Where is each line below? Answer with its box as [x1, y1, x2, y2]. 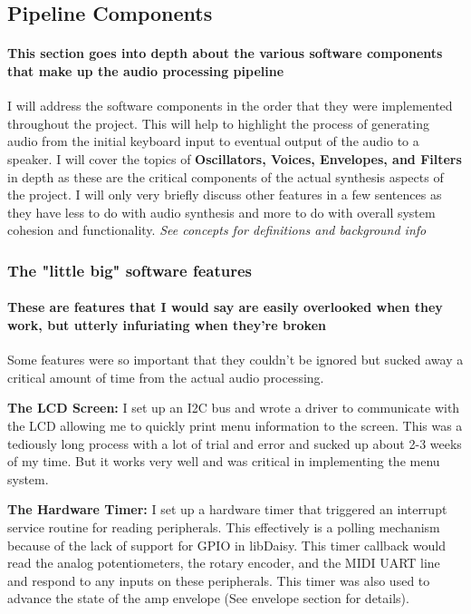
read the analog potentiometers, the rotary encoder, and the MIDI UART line [7, 553, 440, 572]
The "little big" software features [7, 258, 252, 281]
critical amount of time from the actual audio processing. [7, 367, 324, 386]
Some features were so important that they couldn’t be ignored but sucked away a [7, 350, 464, 369]
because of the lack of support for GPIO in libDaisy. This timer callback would [7, 535, 446, 554]
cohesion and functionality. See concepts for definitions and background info [7, 220, 427, 239]
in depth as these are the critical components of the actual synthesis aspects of [7, 167, 444, 186]
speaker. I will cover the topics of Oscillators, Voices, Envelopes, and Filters [7, 149, 462, 168]
